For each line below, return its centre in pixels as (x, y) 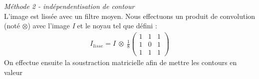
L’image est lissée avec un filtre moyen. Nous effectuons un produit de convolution (130, 16)
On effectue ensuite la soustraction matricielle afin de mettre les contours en (121, 62)
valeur (13, 72)
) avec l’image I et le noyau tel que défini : (92, 26)
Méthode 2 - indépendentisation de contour (69, 6)
